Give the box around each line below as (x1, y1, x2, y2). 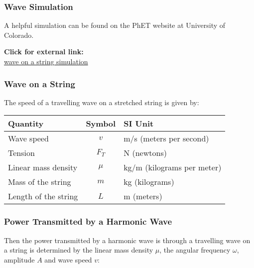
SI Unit (124, 118, 154, 130)
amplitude (4, 254, 35, 265)
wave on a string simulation (4, 56, 88, 66)
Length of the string (8, 190, 78, 202)
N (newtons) (124, 147, 167, 159)
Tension (8, 147, 35, 159)
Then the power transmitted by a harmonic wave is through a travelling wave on (4, 235, 251, 245)
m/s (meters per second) (124, 133, 209, 144)
